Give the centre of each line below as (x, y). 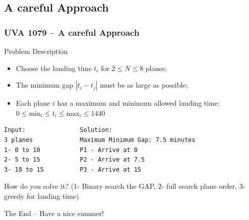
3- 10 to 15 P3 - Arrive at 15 (73, 169)
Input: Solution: (58, 130)
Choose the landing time (54, 68)
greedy (14, 196)
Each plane (33, 103)
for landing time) (53, 196)
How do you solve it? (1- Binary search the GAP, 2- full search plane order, (121, 186)
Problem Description (36, 51)
